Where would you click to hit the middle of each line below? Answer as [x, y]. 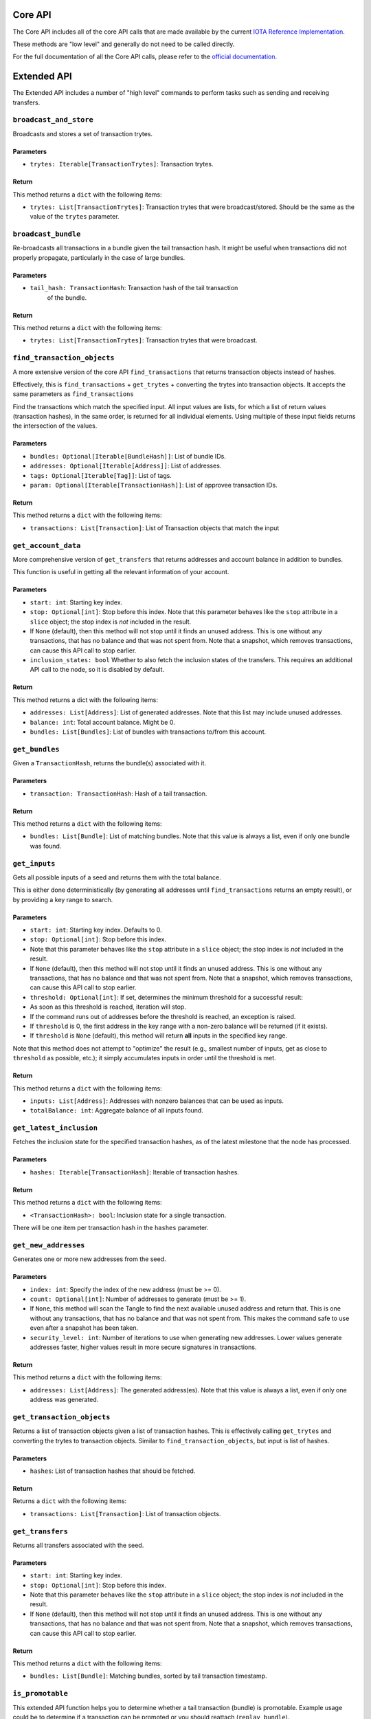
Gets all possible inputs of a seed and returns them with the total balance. [117, 877]
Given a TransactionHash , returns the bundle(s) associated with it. [109, 763]
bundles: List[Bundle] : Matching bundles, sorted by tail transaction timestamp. [148, 1676]
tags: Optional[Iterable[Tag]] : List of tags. [101, 475]
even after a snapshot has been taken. [84, 1328]
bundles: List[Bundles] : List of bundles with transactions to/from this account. [148, 732]
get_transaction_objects [61, 1417]
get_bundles [36, 749]
